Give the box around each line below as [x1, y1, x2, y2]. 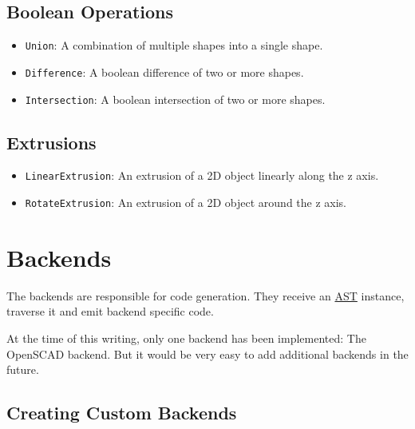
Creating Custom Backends [6, 400, 237, 425]
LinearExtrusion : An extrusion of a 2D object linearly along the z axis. [25, 167, 379, 184]
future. [6, 361, 39, 378]
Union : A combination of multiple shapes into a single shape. [25, 37, 323, 54]
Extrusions [6, 129, 97, 154]
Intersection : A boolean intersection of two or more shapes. [25, 90, 326, 107]
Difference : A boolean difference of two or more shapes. [25, 63, 304, 80]
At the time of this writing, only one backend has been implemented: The [6, 330, 366, 346]
